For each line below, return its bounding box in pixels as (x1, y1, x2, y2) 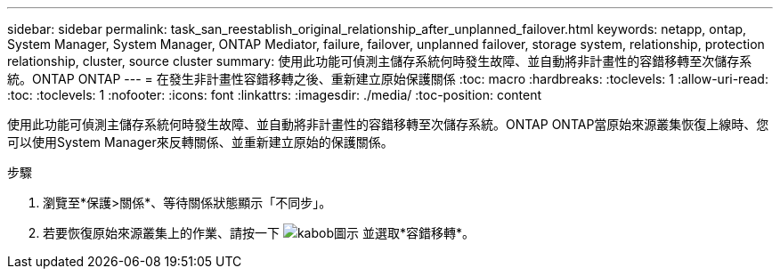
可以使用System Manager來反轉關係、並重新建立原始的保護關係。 (7, 134, 394, 150)
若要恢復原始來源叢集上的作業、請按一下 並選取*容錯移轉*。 (43, 225, 475, 240)
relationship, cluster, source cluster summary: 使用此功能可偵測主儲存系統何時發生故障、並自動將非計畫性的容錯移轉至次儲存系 (7, 53, 752, 69)
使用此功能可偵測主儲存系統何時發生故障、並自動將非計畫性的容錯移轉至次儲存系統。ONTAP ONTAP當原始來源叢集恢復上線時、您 (7, 117, 769, 132)
